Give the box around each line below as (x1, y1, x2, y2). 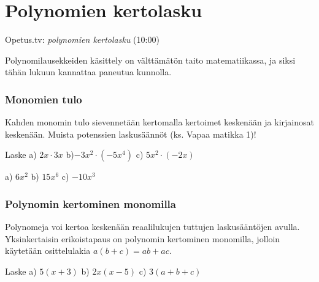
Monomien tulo (5, 91, 82, 106)
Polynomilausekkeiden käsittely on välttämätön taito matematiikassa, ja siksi (5, 53, 296, 66)
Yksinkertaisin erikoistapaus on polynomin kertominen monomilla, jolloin (5, 232, 280, 245)
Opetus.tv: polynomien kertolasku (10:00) (5, 33, 159, 46)
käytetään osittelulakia (5, 244, 91, 257)
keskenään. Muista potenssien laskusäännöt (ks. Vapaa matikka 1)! (5, 127, 256, 140)
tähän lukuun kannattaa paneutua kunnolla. (5, 65, 172, 78)
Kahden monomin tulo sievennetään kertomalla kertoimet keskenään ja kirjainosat (5, 116, 314, 128)
